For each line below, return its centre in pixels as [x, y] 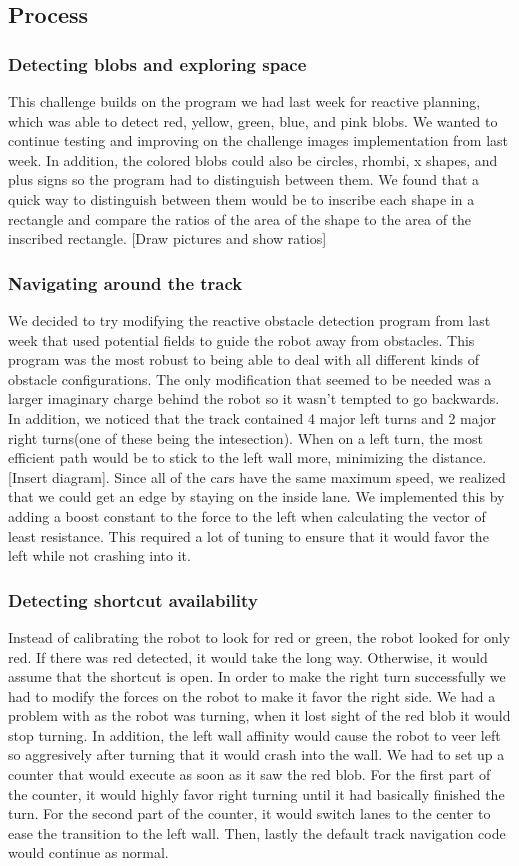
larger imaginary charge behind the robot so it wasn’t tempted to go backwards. [254, 398]
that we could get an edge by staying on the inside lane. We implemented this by [256, 496]
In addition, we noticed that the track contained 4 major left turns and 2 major [252, 417]
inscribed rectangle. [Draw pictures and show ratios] [167, 238]
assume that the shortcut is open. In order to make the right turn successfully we [257, 676]
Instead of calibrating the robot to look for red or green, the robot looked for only [259, 636]
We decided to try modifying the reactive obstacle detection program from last [249, 319]
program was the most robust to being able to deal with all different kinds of [244, 359]
